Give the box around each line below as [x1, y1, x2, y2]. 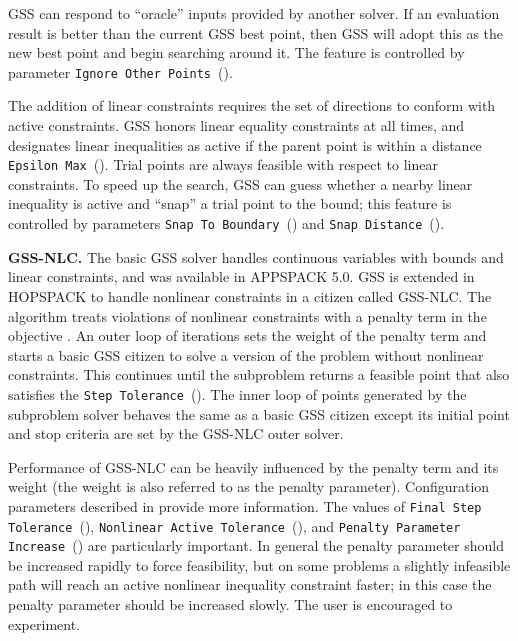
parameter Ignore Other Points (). [8, 61, 233, 82]
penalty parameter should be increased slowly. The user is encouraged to [8, 594, 453, 615]
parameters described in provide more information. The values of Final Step [8, 495, 482, 516]
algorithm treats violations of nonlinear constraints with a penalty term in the [8, 305, 487, 326]
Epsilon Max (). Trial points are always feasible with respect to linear [8, 154, 438, 175]
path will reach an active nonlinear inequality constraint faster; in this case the [8, 574, 492, 595]
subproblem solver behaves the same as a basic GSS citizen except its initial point [8, 403, 510, 424]
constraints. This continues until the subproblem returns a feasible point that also [8, 364, 510, 385]
